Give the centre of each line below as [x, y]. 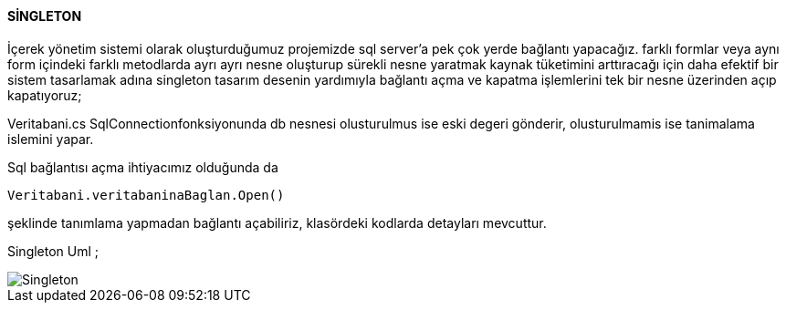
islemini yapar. [51, 139]
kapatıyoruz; [45, 95]
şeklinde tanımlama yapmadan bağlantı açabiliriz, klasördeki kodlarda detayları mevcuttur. [277, 222]
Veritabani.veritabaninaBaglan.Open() [146, 195]
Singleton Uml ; [53, 251]
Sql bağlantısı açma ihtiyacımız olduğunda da [143, 167]
